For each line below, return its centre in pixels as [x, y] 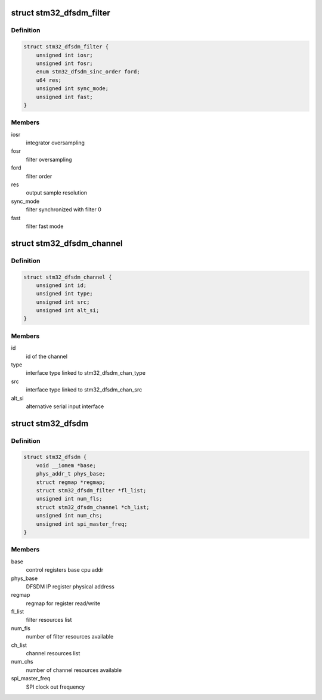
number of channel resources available [74, 670]
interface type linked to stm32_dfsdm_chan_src [84, 390]
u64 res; [49, 80]
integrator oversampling [55, 143]
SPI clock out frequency [55, 687]
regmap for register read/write [63, 603]
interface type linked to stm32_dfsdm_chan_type [86, 373]
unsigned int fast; [65, 97]
